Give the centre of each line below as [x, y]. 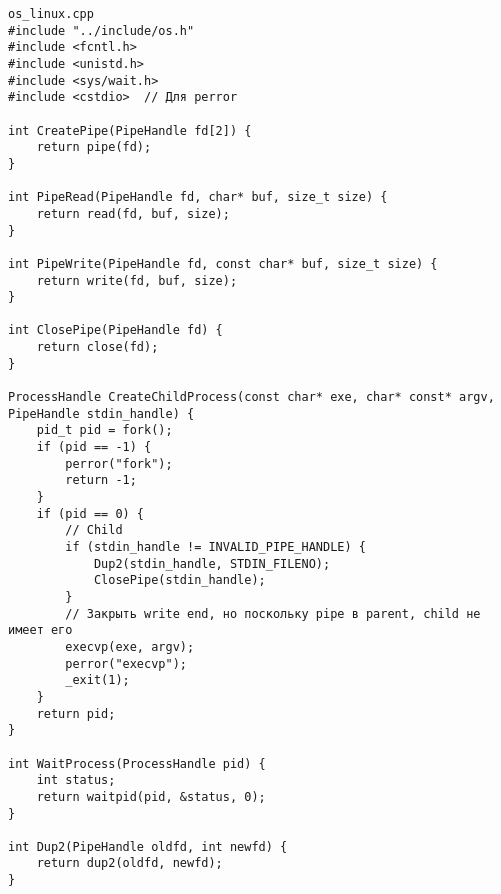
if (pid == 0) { [90, 513]
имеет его [40, 630]
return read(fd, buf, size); [133, 213]
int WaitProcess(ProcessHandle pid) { [137, 763]
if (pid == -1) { [94, 447]
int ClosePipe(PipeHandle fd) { [115, 330]
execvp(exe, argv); [130, 646]
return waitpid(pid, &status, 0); [151, 796]
